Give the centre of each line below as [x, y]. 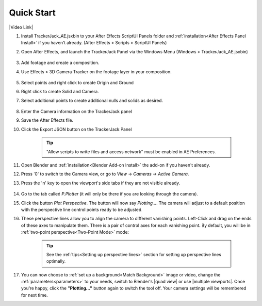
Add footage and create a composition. [60, 63]
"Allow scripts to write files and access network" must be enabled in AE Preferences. [131, 152]
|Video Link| [21, 27]
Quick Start [32, 13]
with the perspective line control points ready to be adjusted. [82, 209]
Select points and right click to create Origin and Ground [77, 82]
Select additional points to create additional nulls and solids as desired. [92, 100]
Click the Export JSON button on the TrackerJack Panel [76, 129]
